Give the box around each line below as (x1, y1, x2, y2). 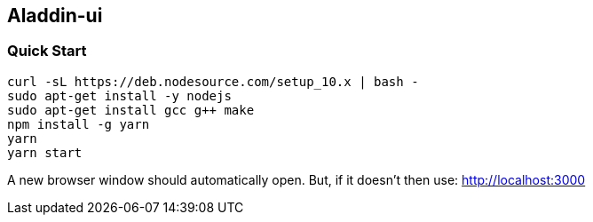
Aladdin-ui (7, 4, 103, 27)
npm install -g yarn (7, 116, 150, 131)
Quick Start (7, 42, 87, 60)
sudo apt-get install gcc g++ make (7, 102, 255, 117)
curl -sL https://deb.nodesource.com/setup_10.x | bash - (7, 74, 419, 89)
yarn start (7, 145, 83, 160)
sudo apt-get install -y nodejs (7, 88, 232, 103)
